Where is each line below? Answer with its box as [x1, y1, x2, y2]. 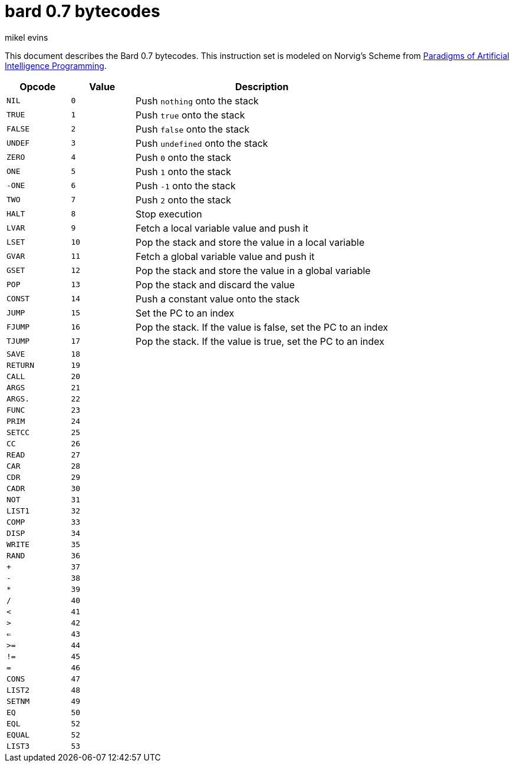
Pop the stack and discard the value [136, 278, 295, 291]
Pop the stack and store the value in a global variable [136, 264, 371, 276]
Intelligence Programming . [5, 60, 107, 71]
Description [235, 80, 289, 93]
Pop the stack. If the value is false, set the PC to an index [136, 321, 388, 333]
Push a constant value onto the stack [136, 292, 300, 305]
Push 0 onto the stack [136, 151, 231, 163]
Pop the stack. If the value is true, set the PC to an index [136, 335, 385, 347]
